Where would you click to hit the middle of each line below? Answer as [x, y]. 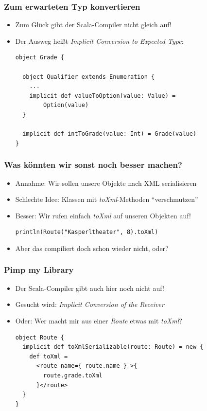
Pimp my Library [39, 270]
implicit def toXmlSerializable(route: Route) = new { [113, 347]
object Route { [40, 337]
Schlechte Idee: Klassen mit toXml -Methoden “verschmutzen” [107, 199]
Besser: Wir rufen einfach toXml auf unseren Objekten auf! [103, 215]
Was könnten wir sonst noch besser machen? [93, 165]
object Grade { [40, 58]
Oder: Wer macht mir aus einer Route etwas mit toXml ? [99, 320]
